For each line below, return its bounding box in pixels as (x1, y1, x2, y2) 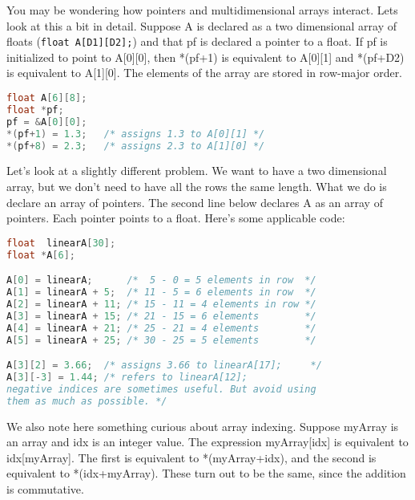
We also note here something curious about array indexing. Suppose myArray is (6, 417, 399, 434)
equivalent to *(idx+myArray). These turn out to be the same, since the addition (6, 465, 406, 482)
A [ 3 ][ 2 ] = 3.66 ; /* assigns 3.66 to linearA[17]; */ (6, 360, 322, 372)
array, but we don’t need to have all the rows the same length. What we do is (6, 178, 387, 194)
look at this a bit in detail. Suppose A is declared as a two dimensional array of (6, 17, 397, 34)
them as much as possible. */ (6, 395, 167, 407)
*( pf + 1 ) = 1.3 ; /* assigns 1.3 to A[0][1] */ (6, 128, 265, 140)
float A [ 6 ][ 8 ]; (6, 92, 87, 104)
